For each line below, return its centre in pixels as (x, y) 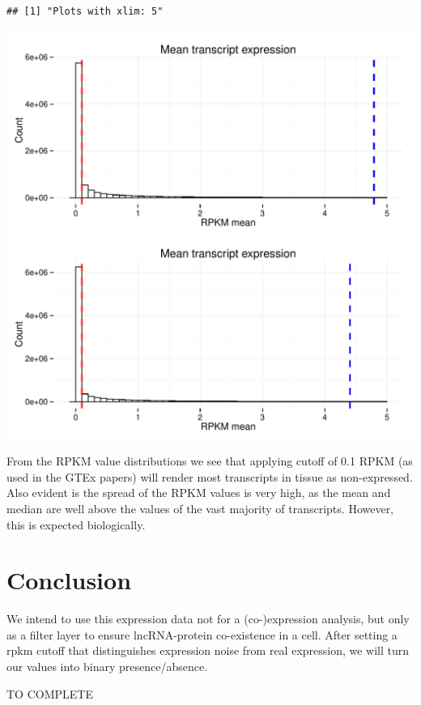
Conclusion (69, 580)
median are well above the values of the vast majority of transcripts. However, (200, 508)
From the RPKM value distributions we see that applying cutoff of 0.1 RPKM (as (210, 461)
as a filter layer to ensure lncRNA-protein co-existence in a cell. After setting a (202, 634)
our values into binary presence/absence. (107, 667)
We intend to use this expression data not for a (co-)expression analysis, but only (208, 619)
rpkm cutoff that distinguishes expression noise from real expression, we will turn (208, 650)
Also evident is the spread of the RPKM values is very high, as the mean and (199, 493)
